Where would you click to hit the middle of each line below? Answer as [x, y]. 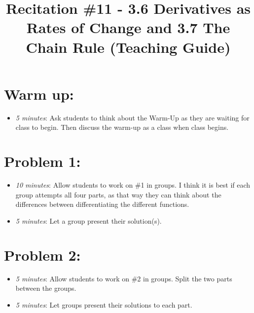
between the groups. [46, 288]
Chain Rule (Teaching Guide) [128, 47]
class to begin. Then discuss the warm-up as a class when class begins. [122, 127]
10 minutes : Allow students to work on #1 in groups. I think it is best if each [133, 185]
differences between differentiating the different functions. [102, 204]
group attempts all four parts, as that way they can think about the [118, 194]
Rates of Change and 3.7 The [128, 27]
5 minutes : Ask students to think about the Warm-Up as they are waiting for [132, 117]
